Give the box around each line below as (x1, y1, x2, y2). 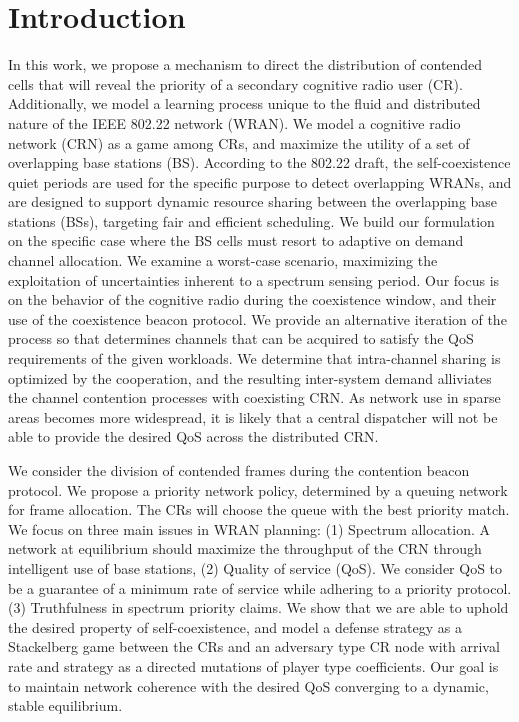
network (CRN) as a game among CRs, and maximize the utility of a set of (8, 132, 470, 153)
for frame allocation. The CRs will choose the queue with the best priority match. (8, 499, 510, 520)
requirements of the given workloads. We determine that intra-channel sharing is (8, 348, 501, 369)
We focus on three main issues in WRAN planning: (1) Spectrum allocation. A (8, 518, 491, 539)
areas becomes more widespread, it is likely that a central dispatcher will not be (8, 406, 498, 427)
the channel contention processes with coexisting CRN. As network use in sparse (8, 387, 501, 408)
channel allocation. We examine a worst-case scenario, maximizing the (8, 250, 438, 271)
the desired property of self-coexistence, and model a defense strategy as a (8, 616, 463, 637)
